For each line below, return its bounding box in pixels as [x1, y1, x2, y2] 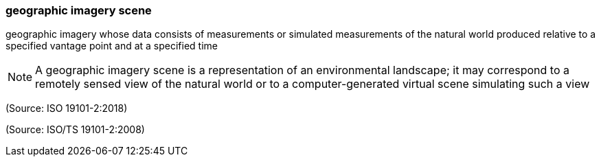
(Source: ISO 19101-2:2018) [5, 102, 128, 115]
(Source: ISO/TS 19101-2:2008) [5, 124, 145, 136]
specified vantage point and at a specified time [5, 40, 218, 52]
